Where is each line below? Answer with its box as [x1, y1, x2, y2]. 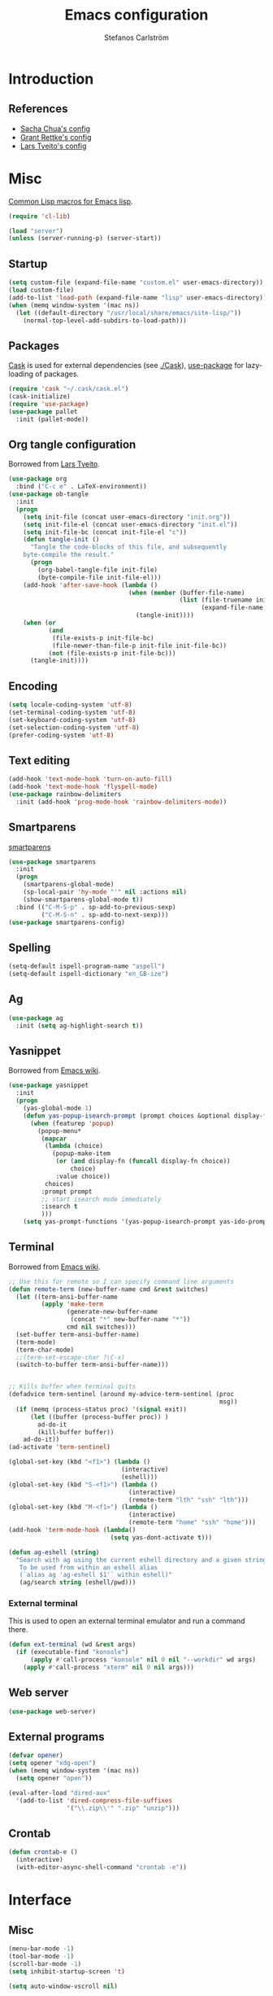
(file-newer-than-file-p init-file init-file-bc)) [51, 641, 227, 650]
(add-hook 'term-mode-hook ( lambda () [8, 1526, 136, 1534]
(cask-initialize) [8, 392, 71, 401]
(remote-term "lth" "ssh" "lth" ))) [128, 1495, 249, 1504]
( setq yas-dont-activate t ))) [110, 1533, 213, 1542]
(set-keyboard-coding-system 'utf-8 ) [8, 716, 136, 724]
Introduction [8, 69, 94, 88]
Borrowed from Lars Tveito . [8, 459, 100, 469]
